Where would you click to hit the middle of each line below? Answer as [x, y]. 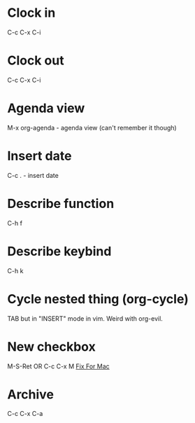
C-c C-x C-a [25, 414]
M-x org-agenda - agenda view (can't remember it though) [92, 127]
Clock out [36, 61]
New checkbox [51, 346]
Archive [31, 394]
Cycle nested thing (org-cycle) [98, 299]
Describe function [61, 203]
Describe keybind [59, 251]
